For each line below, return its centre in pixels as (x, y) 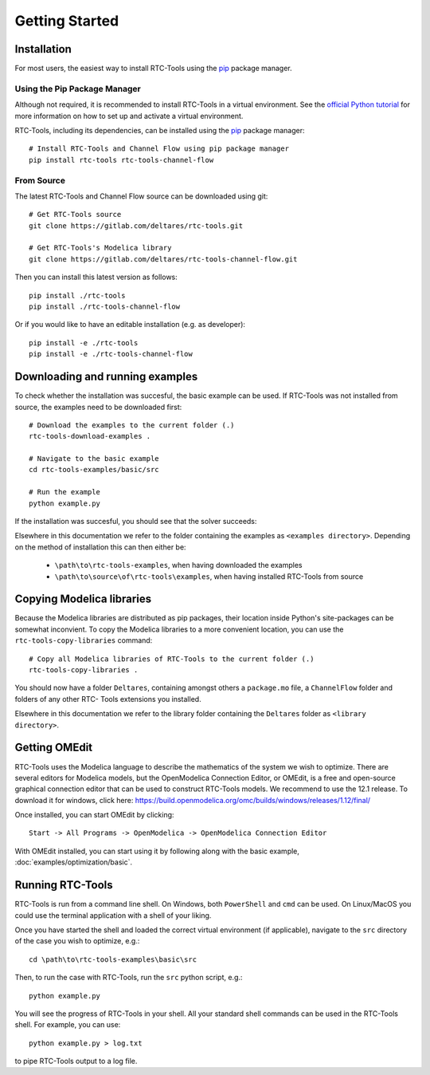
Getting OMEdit (54, 748)
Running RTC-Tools (64, 885)
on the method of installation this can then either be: (100, 547)
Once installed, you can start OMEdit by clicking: (94, 815)
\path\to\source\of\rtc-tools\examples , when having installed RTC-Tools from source (209, 576)
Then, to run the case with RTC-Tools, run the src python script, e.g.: (129, 978)
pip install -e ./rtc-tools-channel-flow (111, 354)
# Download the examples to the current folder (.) (132, 425)
